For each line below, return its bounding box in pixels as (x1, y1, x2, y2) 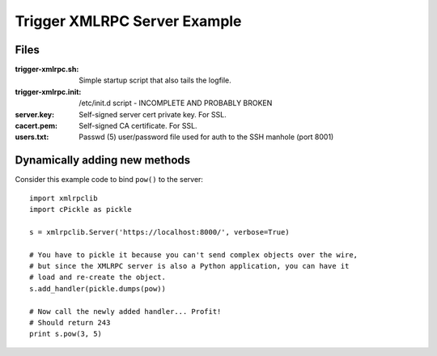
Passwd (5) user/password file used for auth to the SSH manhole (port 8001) (78, 132, 334, 142)
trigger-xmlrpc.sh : (15, 65, 79, 74)
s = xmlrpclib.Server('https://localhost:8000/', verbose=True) (29, 227, 291, 236)
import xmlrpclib (29, 193, 98, 202)
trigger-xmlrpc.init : (15, 87, 82, 96)
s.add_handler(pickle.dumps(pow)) (29, 284, 166, 293)
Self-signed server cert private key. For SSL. (78, 109, 227, 119)
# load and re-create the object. (29, 273, 166, 282)
